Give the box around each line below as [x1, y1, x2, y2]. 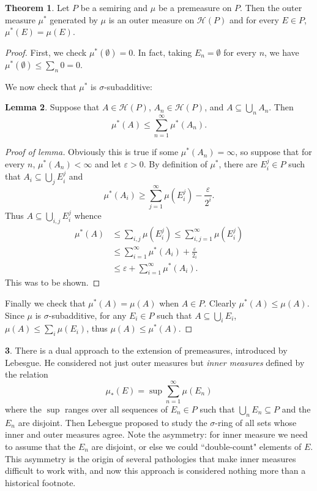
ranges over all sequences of [65, 403, 168, 416]
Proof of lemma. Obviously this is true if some [5, 145, 179, 158]
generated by [50, 13, 98, 26]
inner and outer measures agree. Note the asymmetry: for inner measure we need [5, 428, 308, 441]
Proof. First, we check [5, 45, 87, 58]
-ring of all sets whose [215, 416, 297, 428]
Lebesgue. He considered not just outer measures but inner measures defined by [5, 356, 305, 368]
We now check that [5, 80, 76, 93]
